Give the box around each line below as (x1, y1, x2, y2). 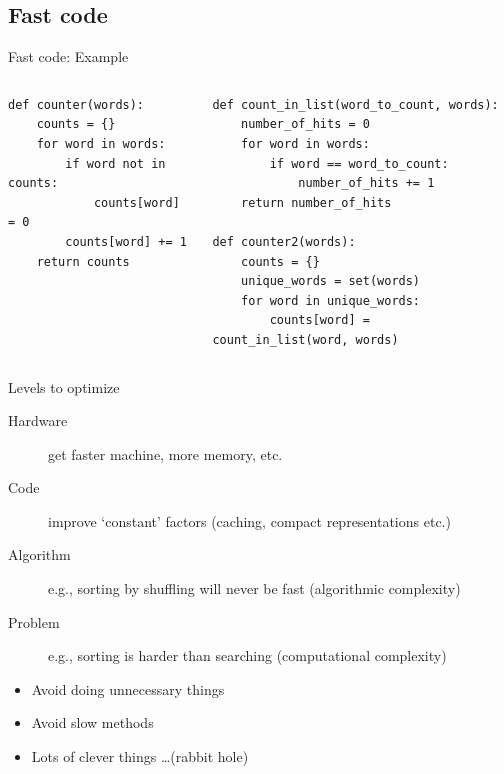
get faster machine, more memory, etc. (48, 443, 283, 464)
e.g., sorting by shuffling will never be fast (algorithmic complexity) (48, 578, 461, 599)
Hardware (8, 410, 68, 431)
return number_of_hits (241, 195, 392, 210)
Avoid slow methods (31, 712, 154, 733)
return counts (36, 254, 130, 269)
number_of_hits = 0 (241, 117, 370, 132)
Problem (8, 611, 60, 632)
